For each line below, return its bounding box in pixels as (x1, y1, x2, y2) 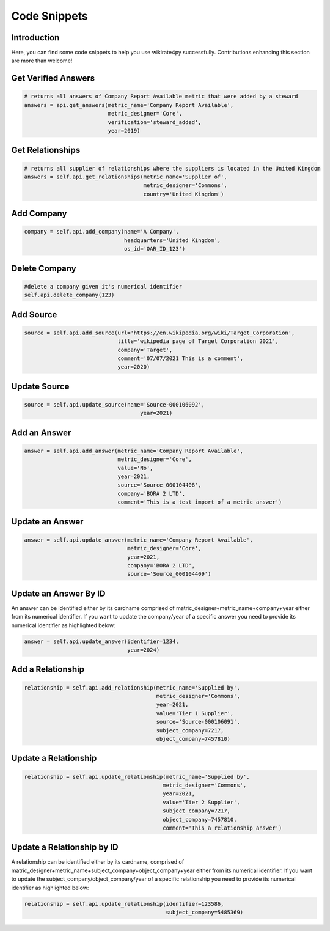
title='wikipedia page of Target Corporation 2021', (117, 338, 279, 345)
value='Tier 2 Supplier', (163, 798, 241, 806)
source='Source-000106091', (156, 718, 241, 726)
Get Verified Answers (11, 73, 95, 84)
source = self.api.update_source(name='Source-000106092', (24, 401, 205, 408)
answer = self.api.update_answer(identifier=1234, (24, 638, 180, 645)
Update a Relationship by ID (11, 842, 119, 853)
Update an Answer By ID (11, 588, 106, 598)
